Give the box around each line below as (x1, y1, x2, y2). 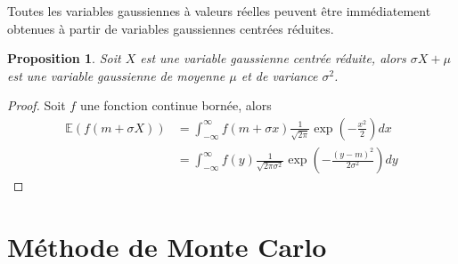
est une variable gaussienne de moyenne (7, 66, 225, 84)
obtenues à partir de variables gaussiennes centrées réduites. (7, 19, 334, 37)
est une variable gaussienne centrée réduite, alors (140, 49, 406, 68)
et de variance (241, 66, 318, 84)
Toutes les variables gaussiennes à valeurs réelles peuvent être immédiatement (7, 2, 431, 20)
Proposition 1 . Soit (7, 49, 121, 68)
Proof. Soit (7, 96, 66, 115)
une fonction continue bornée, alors (79, 96, 272, 115)
